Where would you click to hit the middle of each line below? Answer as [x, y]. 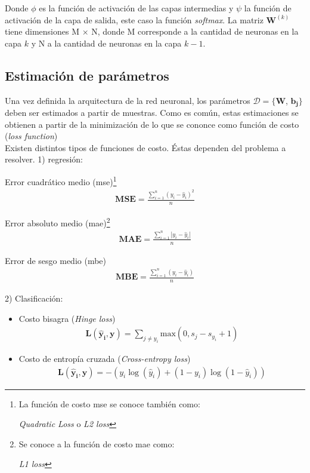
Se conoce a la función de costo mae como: [97, 443]
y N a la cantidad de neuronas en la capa [106, 43]
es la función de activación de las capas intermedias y [136, 8]
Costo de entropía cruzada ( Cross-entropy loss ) [105, 359]
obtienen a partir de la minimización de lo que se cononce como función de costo [152, 124]
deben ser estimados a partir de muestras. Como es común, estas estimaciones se [152, 113]
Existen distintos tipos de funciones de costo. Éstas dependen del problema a [145, 147]
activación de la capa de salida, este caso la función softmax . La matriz [134, 19]
